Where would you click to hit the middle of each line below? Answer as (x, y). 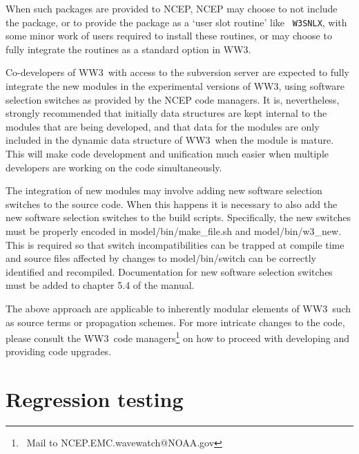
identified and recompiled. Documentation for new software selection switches (169, 271)
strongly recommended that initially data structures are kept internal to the (166, 113)
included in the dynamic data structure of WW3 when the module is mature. (170, 140)
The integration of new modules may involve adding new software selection (164, 190)
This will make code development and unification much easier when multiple (167, 153)
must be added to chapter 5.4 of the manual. (100, 285)
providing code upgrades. (59, 351)
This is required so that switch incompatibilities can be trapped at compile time (175, 244)
